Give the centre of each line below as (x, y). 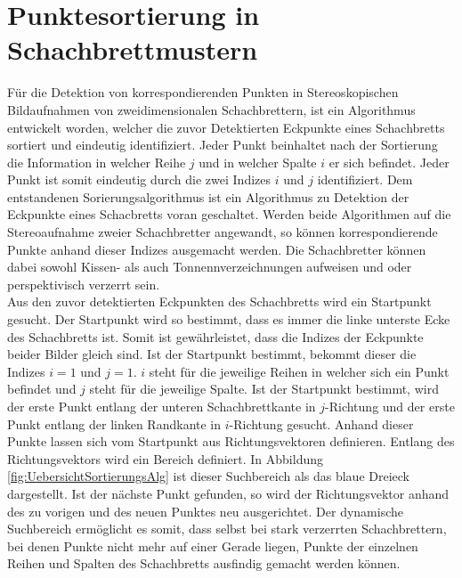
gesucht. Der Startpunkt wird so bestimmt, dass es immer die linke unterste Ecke (229, 319)
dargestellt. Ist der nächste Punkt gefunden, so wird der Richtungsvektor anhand (228, 493)
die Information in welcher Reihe (97, 162)
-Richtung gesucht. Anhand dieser (321, 423)
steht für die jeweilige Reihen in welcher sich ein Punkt (299, 371)
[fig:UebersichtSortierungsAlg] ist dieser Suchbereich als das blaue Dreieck (209, 476)
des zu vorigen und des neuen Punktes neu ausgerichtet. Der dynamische (205, 511)
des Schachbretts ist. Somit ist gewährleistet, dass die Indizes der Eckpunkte (215, 336)
